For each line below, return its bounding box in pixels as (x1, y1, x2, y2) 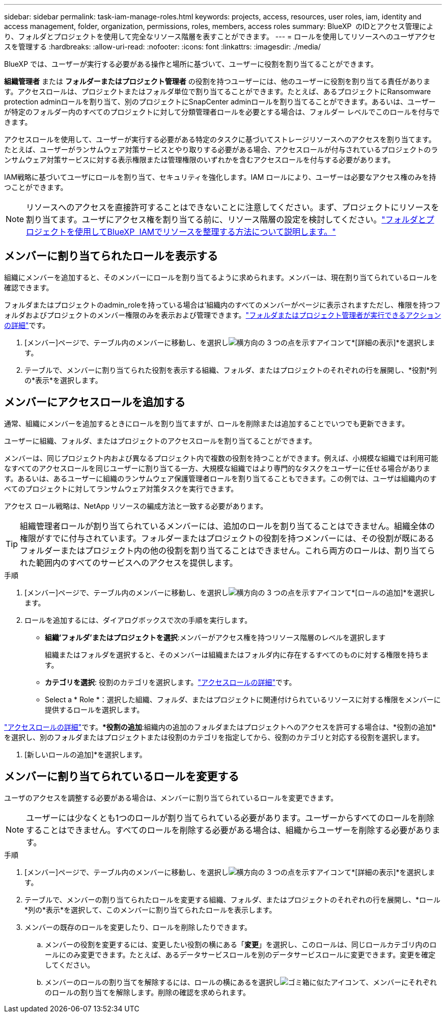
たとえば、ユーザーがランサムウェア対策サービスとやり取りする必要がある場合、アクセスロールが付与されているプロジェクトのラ (4, 145, 438, 154)
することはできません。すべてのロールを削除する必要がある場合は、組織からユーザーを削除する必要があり (26, 824, 432, 835)
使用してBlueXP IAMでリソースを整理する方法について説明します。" (75, 227, 336, 237)
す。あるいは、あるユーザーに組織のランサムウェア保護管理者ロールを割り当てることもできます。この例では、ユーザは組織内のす (4, 474, 437, 483)
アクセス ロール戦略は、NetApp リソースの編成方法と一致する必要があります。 (4, 501, 268, 510)
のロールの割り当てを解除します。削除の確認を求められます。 (45, 987, 250, 997)
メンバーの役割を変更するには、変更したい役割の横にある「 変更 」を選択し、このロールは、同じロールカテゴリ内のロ (45, 940, 437, 949)
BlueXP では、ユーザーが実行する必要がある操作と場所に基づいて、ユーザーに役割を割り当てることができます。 (4, 60, 378, 68)
